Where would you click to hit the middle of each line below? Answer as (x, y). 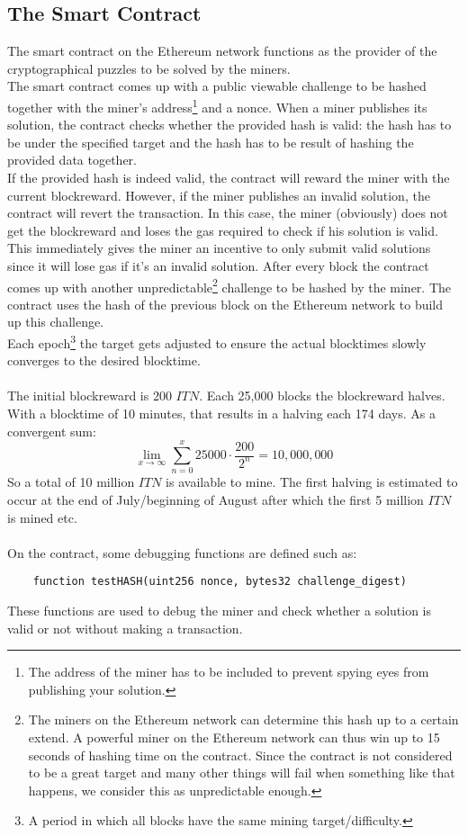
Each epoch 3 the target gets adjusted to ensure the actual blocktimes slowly (217, 342)
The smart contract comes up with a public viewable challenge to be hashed (217, 86)
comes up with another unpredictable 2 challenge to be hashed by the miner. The (229, 285)
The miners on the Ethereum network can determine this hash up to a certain (243, 719)
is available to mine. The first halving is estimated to (312, 482)
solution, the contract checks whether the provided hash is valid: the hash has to (229, 125)
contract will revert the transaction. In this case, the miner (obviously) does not (228, 213)
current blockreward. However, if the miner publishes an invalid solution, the (219, 195)
